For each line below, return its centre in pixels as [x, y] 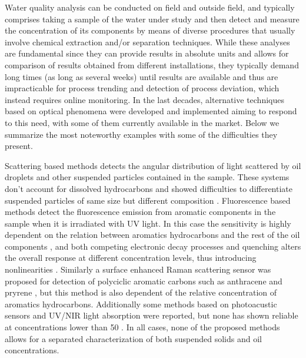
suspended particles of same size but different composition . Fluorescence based [148, 200]
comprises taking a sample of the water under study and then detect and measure [152, 19]
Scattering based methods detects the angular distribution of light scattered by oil [153, 165]
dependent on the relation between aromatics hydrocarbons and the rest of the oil [152, 235]
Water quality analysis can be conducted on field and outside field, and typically [150, 7]
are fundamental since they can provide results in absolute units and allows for [147, 53]
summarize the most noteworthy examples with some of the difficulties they [141, 134]
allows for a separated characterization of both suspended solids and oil [133, 338]
